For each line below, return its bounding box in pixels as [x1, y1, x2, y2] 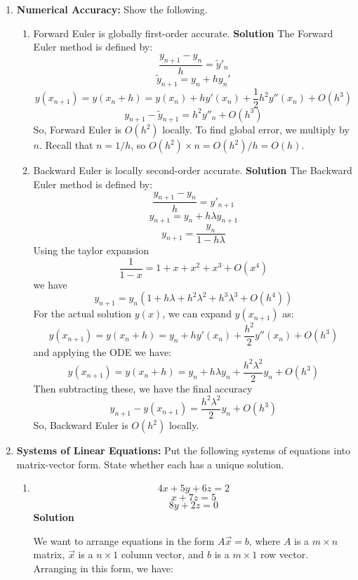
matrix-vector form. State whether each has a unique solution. [16, 456, 284, 471]
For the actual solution [33, 306, 132, 321]
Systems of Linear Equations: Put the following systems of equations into [16, 443, 351, 458]
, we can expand [162, 306, 232, 321]
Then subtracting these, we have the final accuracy [33, 381, 253, 395]
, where [248, 533, 281, 548]
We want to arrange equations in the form [33, 533, 215, 548]
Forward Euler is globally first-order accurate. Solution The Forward [33, 25, 333, 40]
